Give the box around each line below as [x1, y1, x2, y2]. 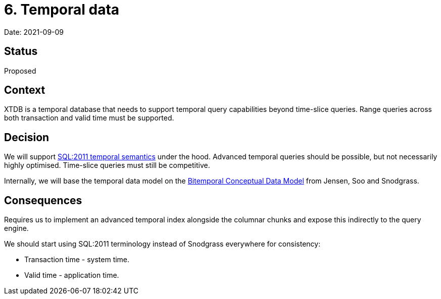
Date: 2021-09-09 [4, 27, 64, 36]
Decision [4, 131, 50, 144]
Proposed [4, 66, 36, 75]
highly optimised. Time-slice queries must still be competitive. [4, 161, 210, 170]
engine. [4, 224, 29, 233]
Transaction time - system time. [24, 255, 130, 264]
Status [4, 45, 38, 58]
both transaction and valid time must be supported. [4, 113, 174, 123]
